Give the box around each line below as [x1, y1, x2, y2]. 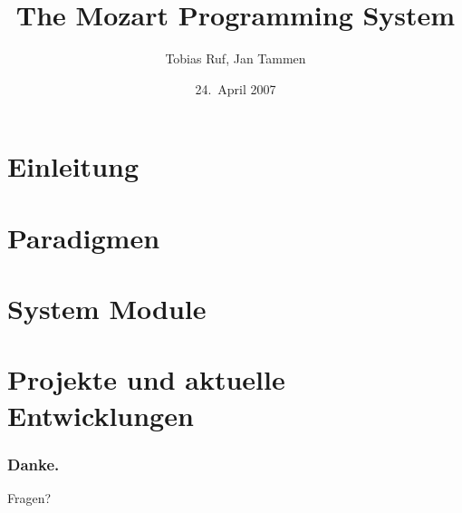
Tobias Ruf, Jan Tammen [165, 49, 306, 68]
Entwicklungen [7, 396, 194, 433]
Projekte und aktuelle [7, 361, 285, 398]
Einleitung [7, 148, 140, 185]
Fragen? [7, 489, 52, 508]
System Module [7, 290, 207, 327]
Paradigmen [7, 218, 160, 256]
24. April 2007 [195, 79, 276, 98]
